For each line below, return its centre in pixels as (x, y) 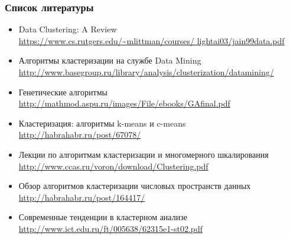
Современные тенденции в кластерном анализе (103, 217)
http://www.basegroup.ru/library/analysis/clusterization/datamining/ (146, 72)
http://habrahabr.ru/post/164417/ (82, 197)
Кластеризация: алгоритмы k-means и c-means (102, 123)
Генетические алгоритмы (63, 92)
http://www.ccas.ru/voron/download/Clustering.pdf (113, 166)
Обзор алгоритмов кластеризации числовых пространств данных (135, 186)
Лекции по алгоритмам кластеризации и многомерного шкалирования (144, 154)
